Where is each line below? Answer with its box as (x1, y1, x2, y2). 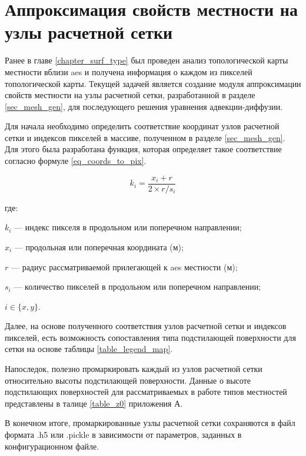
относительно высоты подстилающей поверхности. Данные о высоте (5, 374, 251, 386)
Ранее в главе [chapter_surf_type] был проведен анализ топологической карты (5, 54, 288, 66)
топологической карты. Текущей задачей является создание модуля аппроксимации (5, 77, 301, 89)
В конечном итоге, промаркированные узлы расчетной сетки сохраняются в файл (5, 417, 295, 429)
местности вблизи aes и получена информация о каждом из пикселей (5, 65, 252, 78)
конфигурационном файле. (5, 440, 99, 452)
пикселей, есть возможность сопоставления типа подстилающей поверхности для (5, 331, 296, 343)
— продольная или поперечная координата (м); (14, 240, 184, 253)
